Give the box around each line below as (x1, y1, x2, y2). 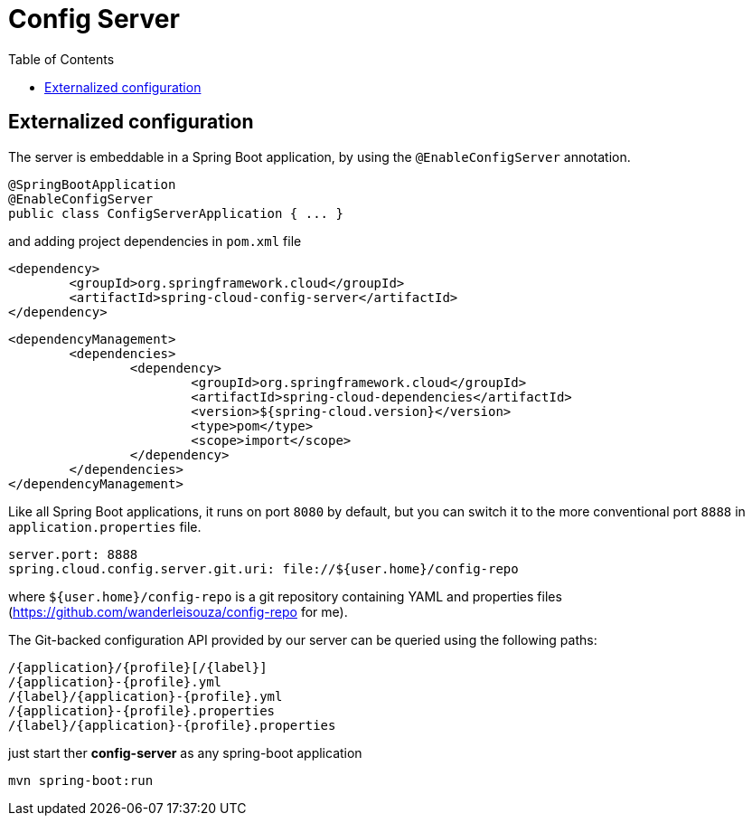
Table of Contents (8, 51, 115, 67)
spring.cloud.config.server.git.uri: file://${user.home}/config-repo (8, 561, 519, 576)
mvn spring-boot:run (8, 772, 154, 788)
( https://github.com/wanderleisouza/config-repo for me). (8, 603, 348, 620)
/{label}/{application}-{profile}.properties (8, 717, 336, 733)
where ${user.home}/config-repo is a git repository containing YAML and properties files (8, 588, 562, 604)
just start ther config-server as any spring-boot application (8, 744, 362, 761)
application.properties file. (8, 518, 202, 534)
